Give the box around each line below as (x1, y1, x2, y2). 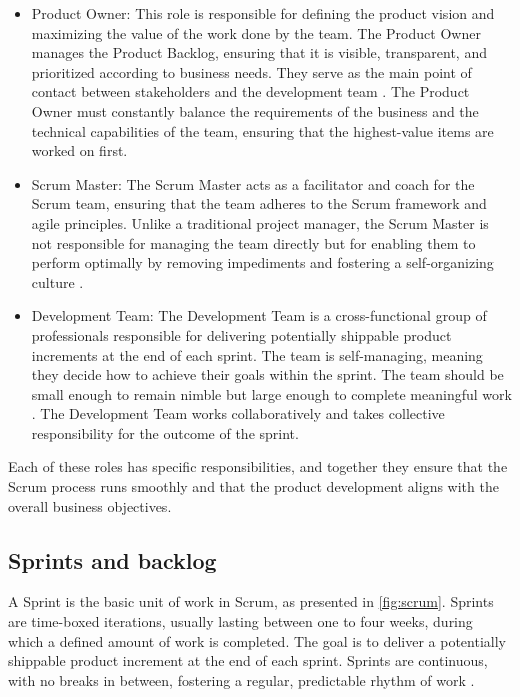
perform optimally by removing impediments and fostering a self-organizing (31, 252, 494, 273)
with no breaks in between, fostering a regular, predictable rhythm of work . (8, 669, 475, 690)
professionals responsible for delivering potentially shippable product (31, 324, 452, 345)
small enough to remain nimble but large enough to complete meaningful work (31, 383, 512, 404)
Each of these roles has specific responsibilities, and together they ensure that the (8, 456, 508, 477)
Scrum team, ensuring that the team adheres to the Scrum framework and (31, 193, 487, 214)
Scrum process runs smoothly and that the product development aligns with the (8, 476, 499, 497)
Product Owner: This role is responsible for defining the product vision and (31, 3, 495, 23)
